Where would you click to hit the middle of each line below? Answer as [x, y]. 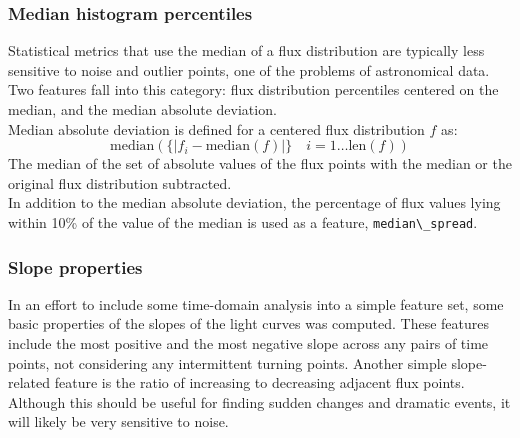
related [29, 382]
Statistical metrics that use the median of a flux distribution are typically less [246, 50]
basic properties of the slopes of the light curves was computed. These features [248, 323]
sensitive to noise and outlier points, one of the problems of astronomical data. [249, 69]
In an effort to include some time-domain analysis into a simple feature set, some [256, 303]
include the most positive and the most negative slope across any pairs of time [248, 343]
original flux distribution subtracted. [120, 182]
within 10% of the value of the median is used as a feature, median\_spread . [243, 221]
